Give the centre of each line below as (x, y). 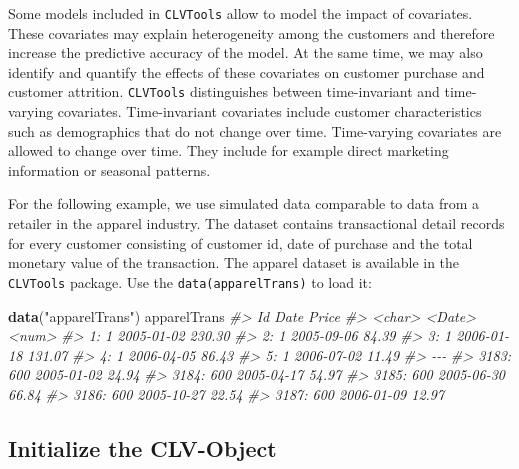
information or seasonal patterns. (109, 169)
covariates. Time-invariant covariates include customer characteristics (269, 111)
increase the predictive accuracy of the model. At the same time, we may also (245, 52)
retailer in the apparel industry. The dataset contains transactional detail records (256, 223)
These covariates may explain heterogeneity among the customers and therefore (251, 32)
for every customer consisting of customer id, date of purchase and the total (240, 242)
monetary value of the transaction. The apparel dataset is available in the (234, 262)
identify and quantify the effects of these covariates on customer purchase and (246, 71)
